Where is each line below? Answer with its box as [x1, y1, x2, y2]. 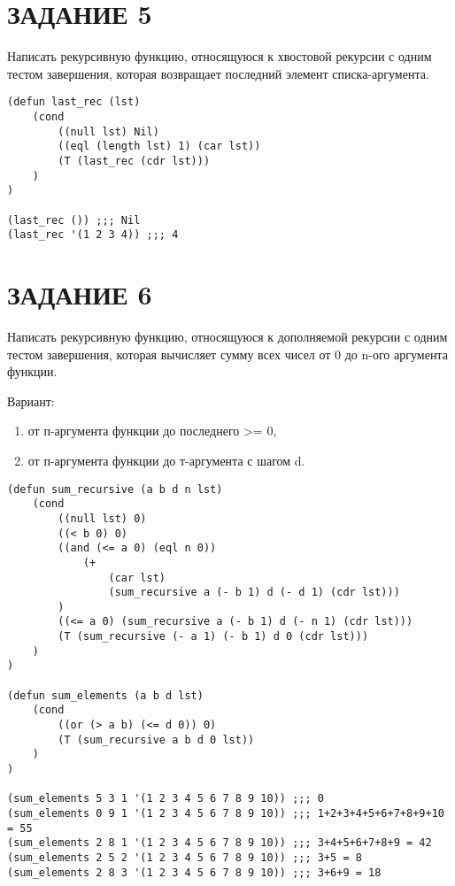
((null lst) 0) [58, 512, 147, 525]
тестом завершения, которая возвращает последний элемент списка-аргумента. [7, 64, 429, 82]
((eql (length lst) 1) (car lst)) [58, 140, 261, 153]
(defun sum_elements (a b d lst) [7, 689, 204, 702]
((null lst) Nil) [58, 125, 159, 138]
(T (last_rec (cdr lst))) [58, 154, 211, 167]
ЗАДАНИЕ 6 [7, 276, 152, 312]
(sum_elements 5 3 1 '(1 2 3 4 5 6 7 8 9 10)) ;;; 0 [7, 792, 324, 805]
